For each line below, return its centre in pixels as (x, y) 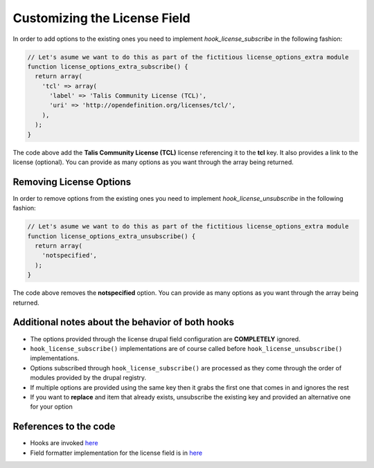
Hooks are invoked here (64, 443)
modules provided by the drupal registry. (88, 378)
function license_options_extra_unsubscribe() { (112, 236)
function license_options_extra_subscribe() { (108, 66)
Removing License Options (72, 182)
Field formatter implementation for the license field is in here (116, 453)
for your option (51, 407)
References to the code (64, 427)
